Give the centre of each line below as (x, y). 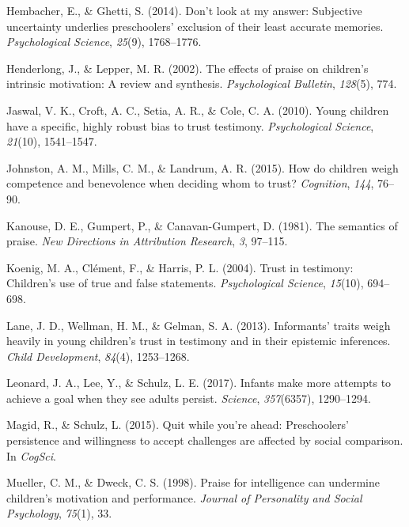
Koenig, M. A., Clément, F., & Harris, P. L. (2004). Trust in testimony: (180, 267)
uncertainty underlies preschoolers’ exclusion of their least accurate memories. (195, 26)
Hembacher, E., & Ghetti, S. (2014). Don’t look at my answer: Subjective (184, 10)
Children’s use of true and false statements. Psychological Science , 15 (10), (185, 283)
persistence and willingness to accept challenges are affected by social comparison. (205, 440)
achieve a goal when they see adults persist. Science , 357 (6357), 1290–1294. (189, 398)
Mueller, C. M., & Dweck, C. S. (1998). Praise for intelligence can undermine (193, 482)
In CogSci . (31, 455)
